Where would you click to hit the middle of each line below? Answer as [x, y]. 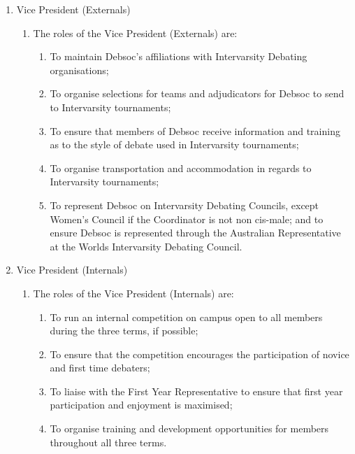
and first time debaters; [100, 368]
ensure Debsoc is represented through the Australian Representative [195, 233]
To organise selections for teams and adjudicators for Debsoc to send [197, 93]
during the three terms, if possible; [124, 331]
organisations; [79, 70]
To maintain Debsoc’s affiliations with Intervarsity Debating [179, 56]
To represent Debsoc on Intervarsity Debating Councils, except [184, 205]
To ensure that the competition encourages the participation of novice [200, 354]
